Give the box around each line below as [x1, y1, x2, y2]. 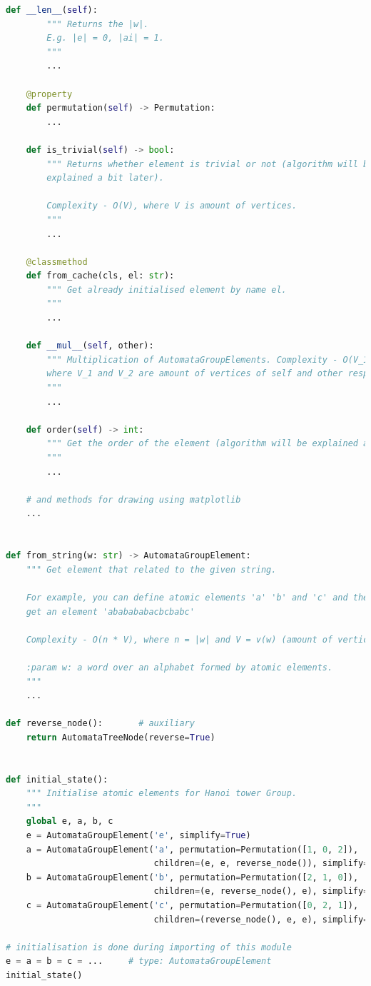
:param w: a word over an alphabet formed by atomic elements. [26, 662, 333, 673]
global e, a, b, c [26, 816, 113, 827]
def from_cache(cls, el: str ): [26, 271, 175, 281]
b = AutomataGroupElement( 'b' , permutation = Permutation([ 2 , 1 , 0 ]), [26, 872, 359, 882]
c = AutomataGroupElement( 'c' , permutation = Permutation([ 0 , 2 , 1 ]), [26, 900, 359, 910]
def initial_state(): [6, 774, 108, 785]
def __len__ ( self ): [6, 5, 98, 15]
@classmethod [26, 256, 88, 267]
